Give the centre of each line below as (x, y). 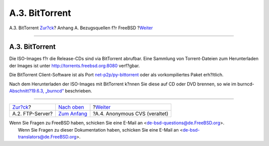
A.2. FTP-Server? (32, 114)
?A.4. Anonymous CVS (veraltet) (131, 114)
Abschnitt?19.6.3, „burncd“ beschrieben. (51, 91)
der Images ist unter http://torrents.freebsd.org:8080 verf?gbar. (74, 66)
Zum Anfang (72, 114)
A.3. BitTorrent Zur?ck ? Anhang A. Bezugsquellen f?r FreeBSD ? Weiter (81, 28)
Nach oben (71, 107)
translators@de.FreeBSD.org (47, 137)
